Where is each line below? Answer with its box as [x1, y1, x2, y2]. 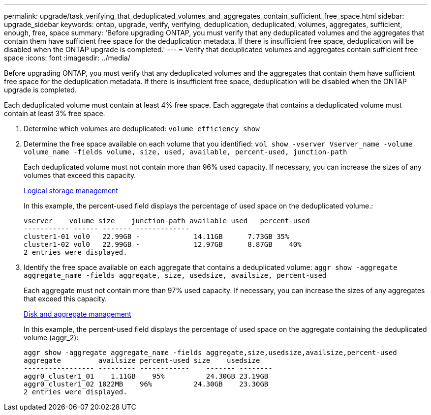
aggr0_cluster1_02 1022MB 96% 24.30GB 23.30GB [24, 380, 269, 388]
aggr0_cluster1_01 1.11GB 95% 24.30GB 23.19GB [24, 372, 269, 380]
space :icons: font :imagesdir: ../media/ [4, 54, 130, 62]
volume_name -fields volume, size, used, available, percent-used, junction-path [24, 148, 347, 156]
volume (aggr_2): [24, 333, 79, 342]
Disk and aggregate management [24, 310, 131, 318]
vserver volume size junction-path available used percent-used [24, 217, 310, 225]
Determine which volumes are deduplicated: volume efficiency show [24, 124, 260, 133]
